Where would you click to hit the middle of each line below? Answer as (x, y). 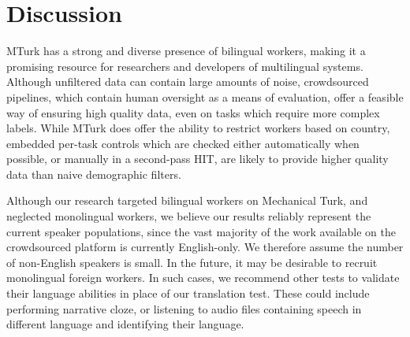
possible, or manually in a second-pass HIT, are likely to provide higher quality (198, 159)
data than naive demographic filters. (94, 174)
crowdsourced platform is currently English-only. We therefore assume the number (205, 247)
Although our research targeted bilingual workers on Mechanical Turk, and (187, 200)
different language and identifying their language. (125, 324)
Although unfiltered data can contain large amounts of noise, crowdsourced (188, 81)
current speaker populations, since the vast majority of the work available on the (201, 231)
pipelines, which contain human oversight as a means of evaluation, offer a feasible (205, 96)
